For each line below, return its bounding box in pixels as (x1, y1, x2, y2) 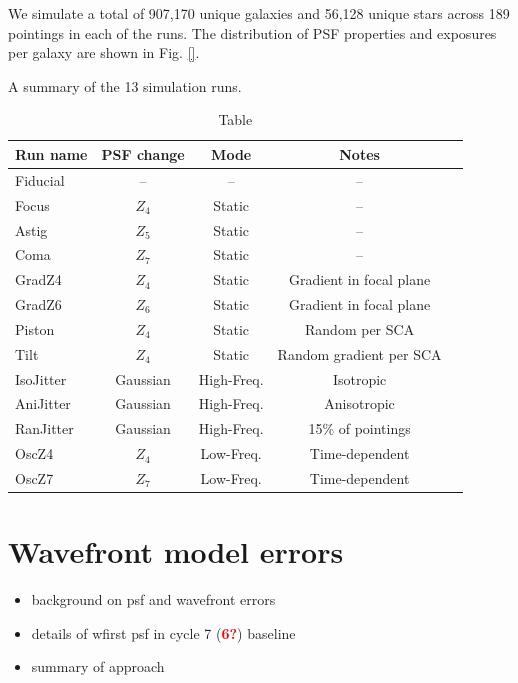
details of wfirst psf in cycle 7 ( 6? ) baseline (31, 622, 296, 643)
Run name (15, 143, 88, 164)
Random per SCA (305, 318, 415, 339)
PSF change (101, 143, 185, 164)
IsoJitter (15, 368, 67, 389)
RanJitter (15, 418, 74, 439)
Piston (15, 318, 55, 339)
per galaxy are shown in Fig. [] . (8, 42, 200, 63)
